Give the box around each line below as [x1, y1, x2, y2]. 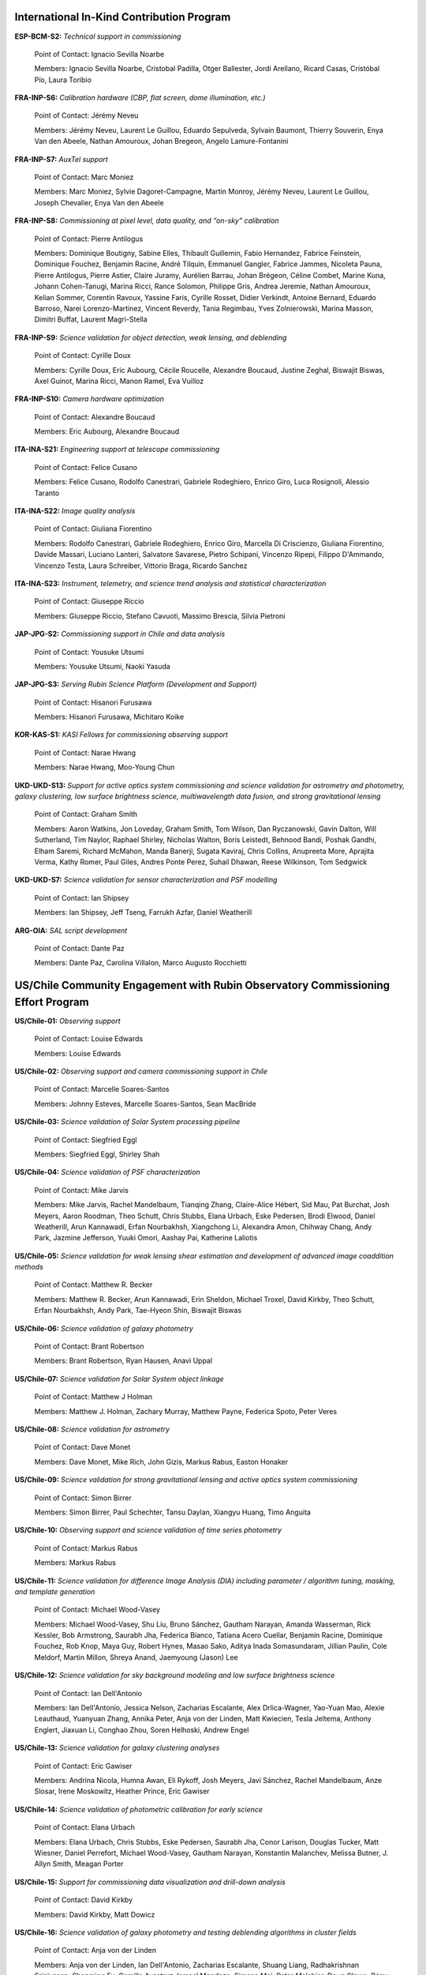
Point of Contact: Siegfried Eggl [34, 1134, 137, 1145]
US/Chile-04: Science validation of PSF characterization [14, 1168, 200, 1177]
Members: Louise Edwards [34, 1048, 121, 1058]
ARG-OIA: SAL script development [14, 925, 128, 935]
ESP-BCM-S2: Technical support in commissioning [14, 32, 181, 41]
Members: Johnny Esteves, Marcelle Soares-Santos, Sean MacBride [34, 1099, 256, 1108]
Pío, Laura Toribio [34, 75, 92, 85]
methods [14, 1262, 43, 1272]
